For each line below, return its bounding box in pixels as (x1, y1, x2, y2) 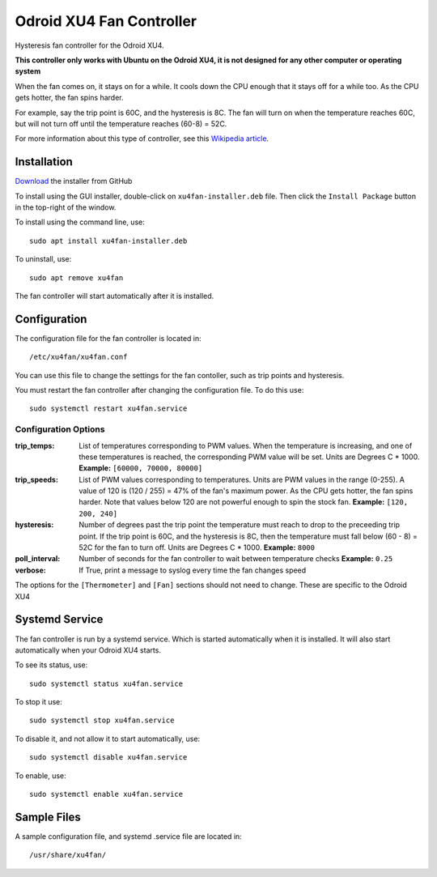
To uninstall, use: (15, 254, 72, 264)
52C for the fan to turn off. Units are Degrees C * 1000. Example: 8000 (78, 543, 316, 552)
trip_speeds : (15, 475, 58, 484)
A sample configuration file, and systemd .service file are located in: (15, 831, 242, 841)
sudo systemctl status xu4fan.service (29, 679, 184, 688)
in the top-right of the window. (15, 202, 117, 212)
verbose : (15, 565, 46, 575)
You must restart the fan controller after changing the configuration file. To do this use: (15, 385, 304, 394)
